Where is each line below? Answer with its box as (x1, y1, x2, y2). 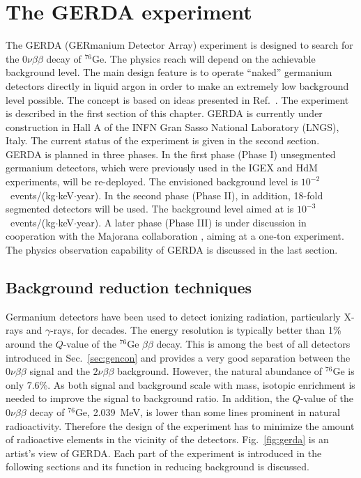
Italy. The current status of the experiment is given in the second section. (6, 133, 320, 148)
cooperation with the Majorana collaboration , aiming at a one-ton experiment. (6, 229, 344, 243)
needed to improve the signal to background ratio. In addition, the (6, 391, 290, 406)
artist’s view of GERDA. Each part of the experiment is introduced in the (6, 445, 322, 460)
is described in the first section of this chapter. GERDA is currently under (6, 106, 323, 121)
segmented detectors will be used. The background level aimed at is (6, 201, 294, 216)
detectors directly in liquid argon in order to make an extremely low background (6, 78, 349, 93)
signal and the (29, 364, 90, 378)
